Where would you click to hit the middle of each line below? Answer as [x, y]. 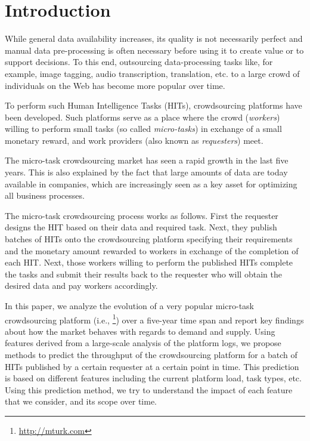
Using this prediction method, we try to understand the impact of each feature [149, 389]
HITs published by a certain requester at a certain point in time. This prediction [152, 366]
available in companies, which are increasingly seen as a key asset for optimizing [151, 184]
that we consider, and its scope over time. [81, 401]
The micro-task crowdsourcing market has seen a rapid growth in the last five [147, 160]
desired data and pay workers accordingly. [81, 286]
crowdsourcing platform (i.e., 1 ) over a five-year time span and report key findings [154, 319]
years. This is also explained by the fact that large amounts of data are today [146, 172]
